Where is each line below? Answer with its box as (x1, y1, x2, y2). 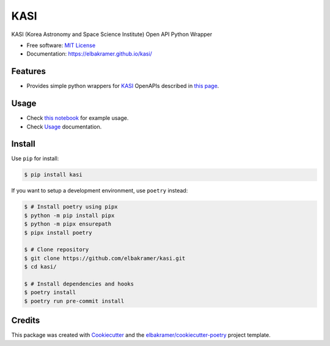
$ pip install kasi (24, 171, 82, 179)
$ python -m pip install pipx (24, 212, 115, 219)
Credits (11, 315, 40, 326)
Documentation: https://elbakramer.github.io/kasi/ (26, 50, 152, 57)
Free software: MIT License (26, 42, 96, 49)
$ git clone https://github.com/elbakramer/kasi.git (24, 254, 186, 262)
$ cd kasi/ (24, 263, 57, 270)
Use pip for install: (11, 155, 59, 162)
